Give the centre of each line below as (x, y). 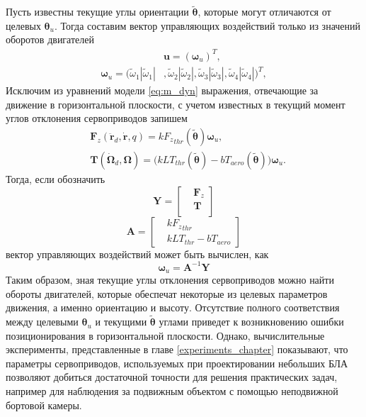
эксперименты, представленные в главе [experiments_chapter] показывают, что (177, 349)
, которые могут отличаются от (264, 12)
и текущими (121, 322)
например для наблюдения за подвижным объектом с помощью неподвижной (172, 391)
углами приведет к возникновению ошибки (251, 322)
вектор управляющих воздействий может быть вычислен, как (137, 254)
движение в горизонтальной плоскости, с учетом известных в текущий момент (176, 104)
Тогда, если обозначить (56, 178)
